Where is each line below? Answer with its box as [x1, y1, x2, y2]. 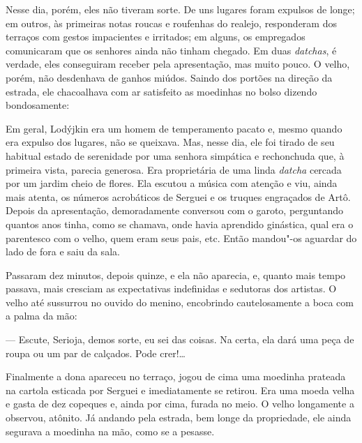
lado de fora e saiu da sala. [6, 244, 120, 259]
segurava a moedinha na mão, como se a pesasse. [6, 423, 215, 438]
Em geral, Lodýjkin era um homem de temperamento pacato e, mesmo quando [6, 121, 342, 135]
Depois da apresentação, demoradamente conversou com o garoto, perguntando [6, 203, 343, 218]
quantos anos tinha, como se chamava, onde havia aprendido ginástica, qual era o [6, 216, 354, 231]
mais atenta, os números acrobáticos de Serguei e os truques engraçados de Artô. [6, 189, 351, 204]
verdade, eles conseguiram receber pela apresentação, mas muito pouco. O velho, [6, 57, 350, 71]
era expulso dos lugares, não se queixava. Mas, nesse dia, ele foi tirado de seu [6, 135, 335, 149]
